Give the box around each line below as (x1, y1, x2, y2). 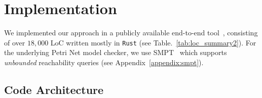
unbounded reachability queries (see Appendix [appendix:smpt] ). (4, 57, 204, 67)
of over (4, 37, 25, 47)
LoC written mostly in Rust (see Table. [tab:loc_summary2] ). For (50, 37, 256, 47)
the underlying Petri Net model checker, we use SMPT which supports (4, 47, 227, 58)
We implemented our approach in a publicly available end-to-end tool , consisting (4, 27, 258, 38)
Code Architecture (4, 81, 104, 97)
